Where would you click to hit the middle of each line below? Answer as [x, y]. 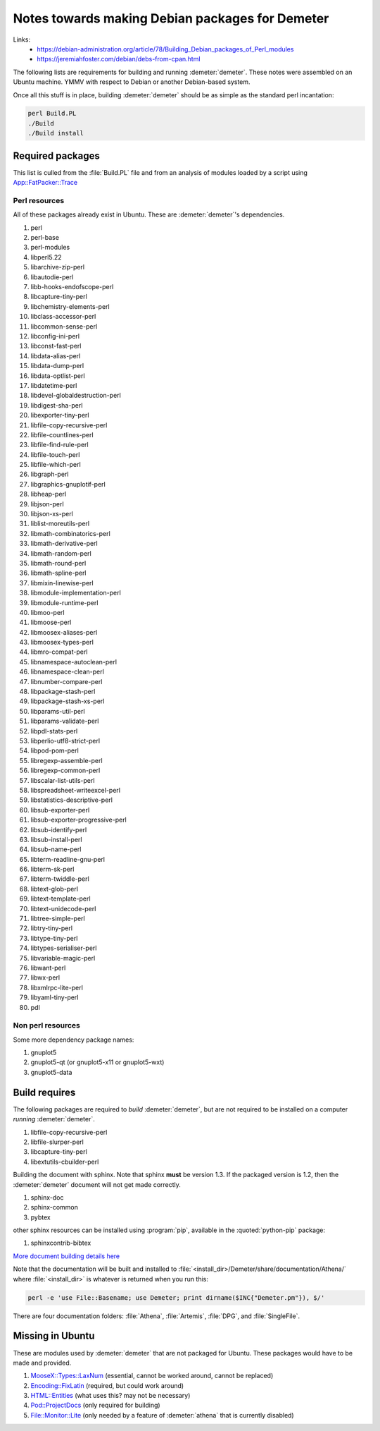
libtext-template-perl [61, 899]
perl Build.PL [52, 114]
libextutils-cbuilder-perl [65, 1162]
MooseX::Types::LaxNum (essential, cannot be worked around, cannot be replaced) [152, 1376]
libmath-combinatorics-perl [70, 533]
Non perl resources [47, 1025]
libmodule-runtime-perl [64, 602]
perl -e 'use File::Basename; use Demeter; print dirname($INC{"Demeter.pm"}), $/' [176, 1297]
